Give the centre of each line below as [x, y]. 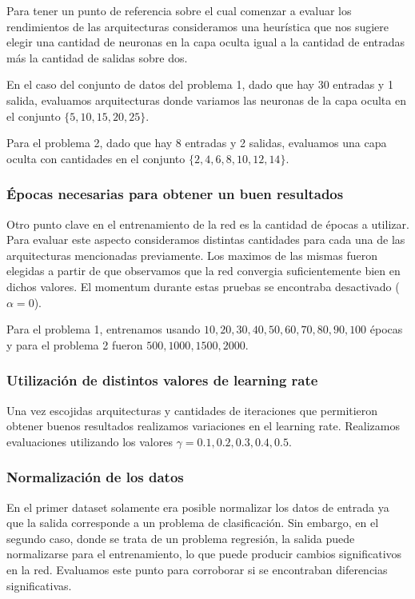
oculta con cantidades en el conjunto [96, 158]
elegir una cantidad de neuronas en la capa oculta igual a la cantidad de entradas [206, 42]
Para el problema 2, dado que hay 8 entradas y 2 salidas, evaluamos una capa [197, 143]
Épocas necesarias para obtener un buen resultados [175, 194]
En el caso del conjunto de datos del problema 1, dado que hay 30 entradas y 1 [200, 84]
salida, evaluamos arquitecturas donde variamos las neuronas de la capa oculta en [206, 100]
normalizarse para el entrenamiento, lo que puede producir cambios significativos [204, 554]
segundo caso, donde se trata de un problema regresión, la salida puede [181, 538]
